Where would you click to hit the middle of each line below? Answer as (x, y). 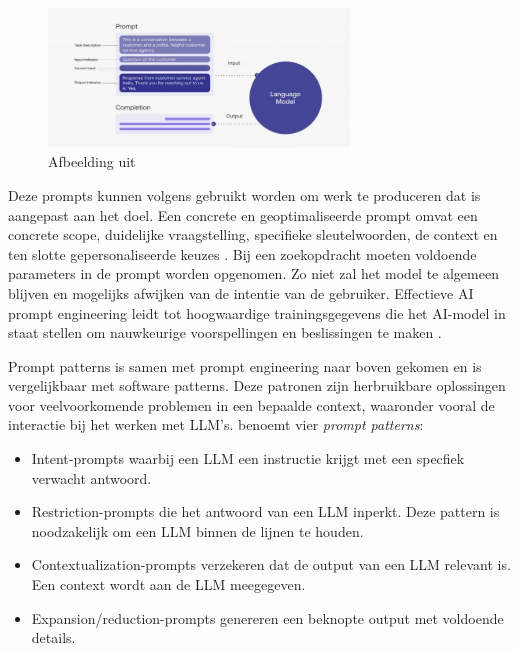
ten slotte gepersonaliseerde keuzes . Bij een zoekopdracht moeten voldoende (242, 253)
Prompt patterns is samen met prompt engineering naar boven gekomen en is (245, 365)
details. (53, 637)
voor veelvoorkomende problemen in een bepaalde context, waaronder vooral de (251, 404)
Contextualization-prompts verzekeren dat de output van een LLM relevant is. (271, 564)
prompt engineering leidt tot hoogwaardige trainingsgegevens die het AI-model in (257, 312)
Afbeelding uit (92, 161)
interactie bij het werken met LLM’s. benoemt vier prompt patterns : (216, 424)
